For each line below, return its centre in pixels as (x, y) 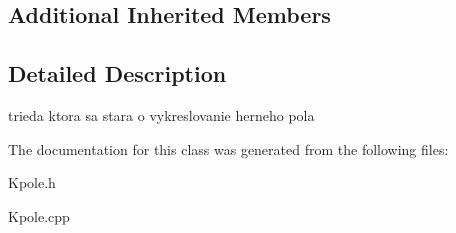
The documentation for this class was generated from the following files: (228, 148)
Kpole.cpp (39, 215)
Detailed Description (117, 73)
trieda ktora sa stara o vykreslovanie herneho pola (161, 114)
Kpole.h (32, 182)
